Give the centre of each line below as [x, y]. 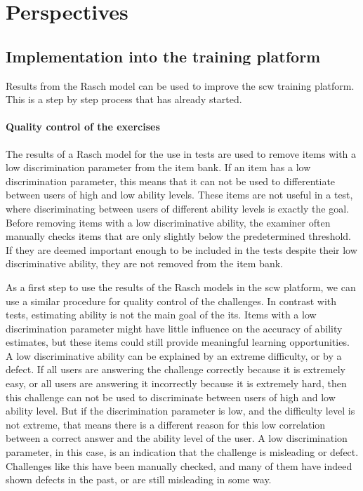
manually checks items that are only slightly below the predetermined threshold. [179, 236]
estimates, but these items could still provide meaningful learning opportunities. [178, 342]
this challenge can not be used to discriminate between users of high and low [171, 397]
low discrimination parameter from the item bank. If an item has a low [158, 167]
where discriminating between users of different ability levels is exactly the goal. [177, 208]
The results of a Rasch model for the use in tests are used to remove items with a [181, 153]
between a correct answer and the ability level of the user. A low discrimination [177, 438]
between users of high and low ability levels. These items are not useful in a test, [179, 195]
